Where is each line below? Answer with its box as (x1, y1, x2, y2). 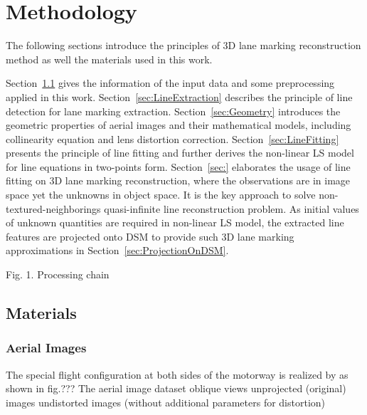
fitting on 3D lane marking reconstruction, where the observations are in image (6, 173, 351, 188)
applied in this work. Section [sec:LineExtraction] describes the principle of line (6, 89, 353, 104)
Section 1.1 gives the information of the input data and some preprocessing (6, 75, 335, 90)
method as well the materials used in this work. (6, 51, 213, 66)
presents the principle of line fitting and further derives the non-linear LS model (6, 145, 354, 160)
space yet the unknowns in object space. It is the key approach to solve (6, 187, 316, 202)
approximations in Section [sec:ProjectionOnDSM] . (6, 243, 229, 258)
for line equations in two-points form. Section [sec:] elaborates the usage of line (6, 159, 351, 174)
